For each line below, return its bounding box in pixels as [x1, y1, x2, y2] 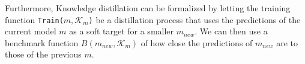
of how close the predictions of [140, 36, 253, 49]
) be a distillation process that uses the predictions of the [88, 13, 301, 25]
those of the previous [5, 48, 82, 60]
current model [5, 25, 56, 37]
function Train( [5, 13, 64, 25]
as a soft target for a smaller [69, 25, 174, 37]
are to [276, 36, 298, 49]
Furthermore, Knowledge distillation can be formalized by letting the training [5, 2, 291, 14]
